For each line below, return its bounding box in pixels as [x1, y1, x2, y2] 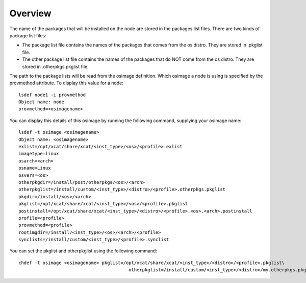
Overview [9, 8, 52, 19]
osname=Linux [18, 165, 51, 171]
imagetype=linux [18, 151, 59, 157]
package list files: [9, 32, 47, 38]
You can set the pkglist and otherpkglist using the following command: [9, 248, 158, 254]
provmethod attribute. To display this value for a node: [9, 80, 123, 86]
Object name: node [18, 99, 65, 105]
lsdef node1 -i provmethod [18, 92, 86, 98]
